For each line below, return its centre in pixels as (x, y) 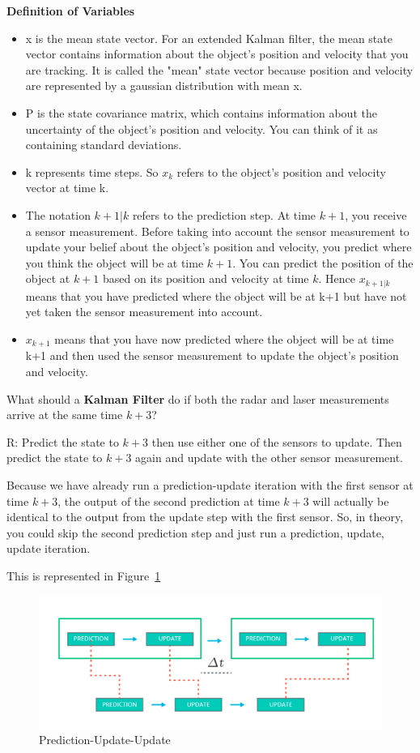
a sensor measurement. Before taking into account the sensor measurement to (217, 231)
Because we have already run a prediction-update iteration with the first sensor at (210, 484)
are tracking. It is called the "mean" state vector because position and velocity (219, 69)
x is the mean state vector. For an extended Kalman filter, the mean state (209, 38)
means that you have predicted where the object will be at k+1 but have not (216, 295)
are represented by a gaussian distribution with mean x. (164, 86)
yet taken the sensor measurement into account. (144, 312)
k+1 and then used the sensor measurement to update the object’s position (212, 355)
